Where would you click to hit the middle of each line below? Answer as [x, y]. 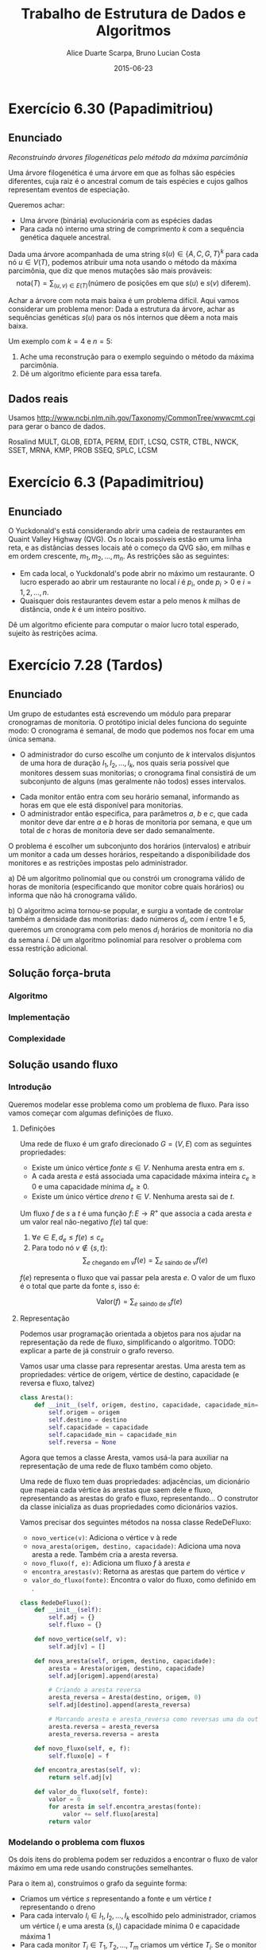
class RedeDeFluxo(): [55, 1603]
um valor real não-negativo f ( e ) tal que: [84, 1222]
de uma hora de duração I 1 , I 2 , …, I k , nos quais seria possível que [125, 763]
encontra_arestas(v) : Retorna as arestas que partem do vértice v [138, 1571]
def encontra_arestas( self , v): [88, 1770]
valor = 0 [65, 1800]
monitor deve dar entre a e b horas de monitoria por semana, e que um [136, 822]
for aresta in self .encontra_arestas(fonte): [125, 1807]
